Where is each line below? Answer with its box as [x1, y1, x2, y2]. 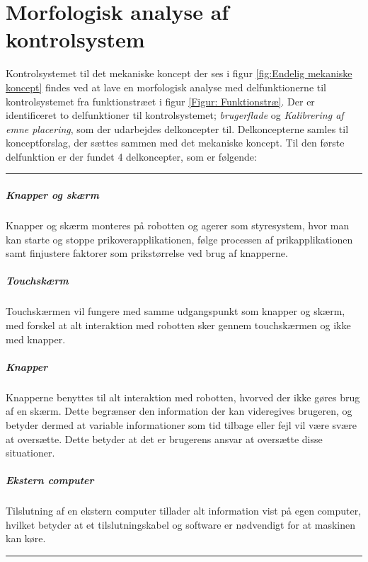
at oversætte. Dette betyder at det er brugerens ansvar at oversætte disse [6, 431, 323, 446]
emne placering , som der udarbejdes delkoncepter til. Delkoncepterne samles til [6, 121, 349, 136]
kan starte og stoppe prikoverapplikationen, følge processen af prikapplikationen [6, 231, 353, 246]
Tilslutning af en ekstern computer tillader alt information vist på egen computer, [6, 503, 362, 518]
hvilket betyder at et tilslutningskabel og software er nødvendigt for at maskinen [6, 517, 355, 532]
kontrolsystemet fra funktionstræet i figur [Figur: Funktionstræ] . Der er [6, 93, 315, 108]
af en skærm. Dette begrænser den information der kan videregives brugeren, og [6, 403, 352, 418]
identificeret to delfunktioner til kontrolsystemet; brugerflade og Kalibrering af [6, 108, 344, 122]
